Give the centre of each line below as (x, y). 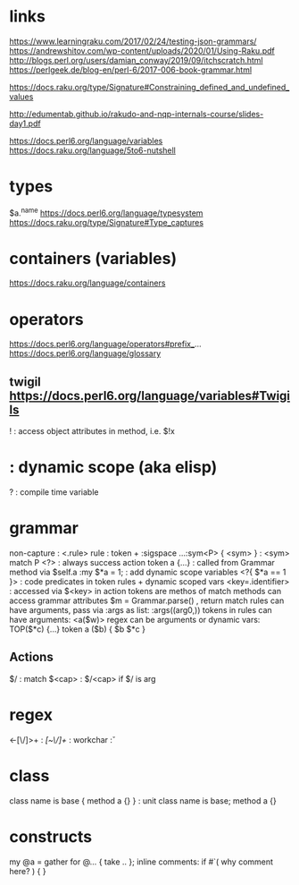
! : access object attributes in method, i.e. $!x (92, 431)
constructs (51, 836)
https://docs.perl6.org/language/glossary (85, 353)
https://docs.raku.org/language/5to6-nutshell (93, 150)
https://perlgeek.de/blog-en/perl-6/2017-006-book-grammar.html (131, 70)
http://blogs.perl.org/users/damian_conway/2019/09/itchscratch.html (136, 60)
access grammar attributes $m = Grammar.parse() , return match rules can (147, 600)
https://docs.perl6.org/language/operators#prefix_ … (105, 344)
